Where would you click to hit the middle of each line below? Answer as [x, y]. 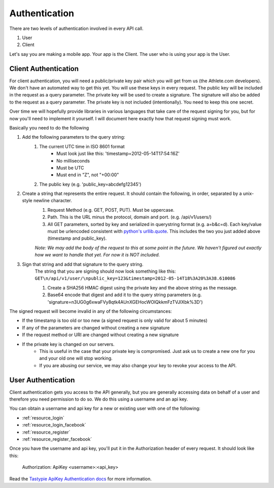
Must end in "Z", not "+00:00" [88, 175]
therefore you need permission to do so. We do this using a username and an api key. [99, 399]
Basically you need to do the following [49, 127]
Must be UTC [70, 168]
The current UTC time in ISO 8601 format [82, 146]
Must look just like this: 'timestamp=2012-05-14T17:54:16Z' [118, 154]
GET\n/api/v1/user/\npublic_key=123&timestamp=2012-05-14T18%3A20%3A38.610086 [135, 279]
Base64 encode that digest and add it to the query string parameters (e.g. [125, 295]
